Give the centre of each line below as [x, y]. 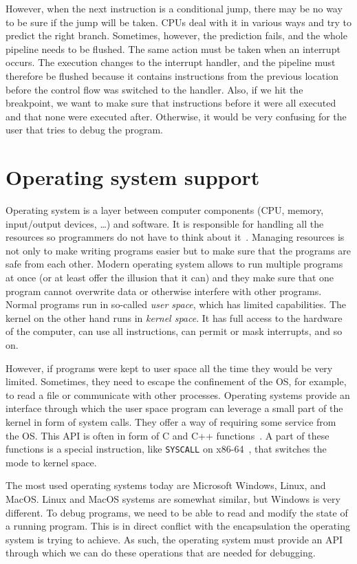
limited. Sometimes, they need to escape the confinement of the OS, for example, [176, 381]
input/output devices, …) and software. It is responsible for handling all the [165, 223]
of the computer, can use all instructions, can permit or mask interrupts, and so [174, 331]
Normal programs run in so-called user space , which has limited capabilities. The [176, 304]
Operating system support [133, 177]
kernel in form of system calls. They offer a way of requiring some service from [171, 421]
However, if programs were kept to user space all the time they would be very [169, 368]
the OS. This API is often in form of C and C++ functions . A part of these [167, 435]
